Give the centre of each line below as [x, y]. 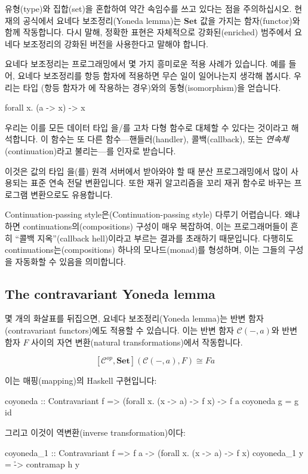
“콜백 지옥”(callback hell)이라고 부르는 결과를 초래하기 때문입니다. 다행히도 [154, 238]
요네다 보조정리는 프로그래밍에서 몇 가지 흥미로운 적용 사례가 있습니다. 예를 [145, 64]
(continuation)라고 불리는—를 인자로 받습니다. [90, 150]
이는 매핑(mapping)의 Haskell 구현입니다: [81, 380]
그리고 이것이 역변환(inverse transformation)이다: [95, 432]
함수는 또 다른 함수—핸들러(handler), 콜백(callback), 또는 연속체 [170, 139]
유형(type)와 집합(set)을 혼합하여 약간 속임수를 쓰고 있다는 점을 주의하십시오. [148, 8]
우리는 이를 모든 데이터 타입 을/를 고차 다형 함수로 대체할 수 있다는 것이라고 [147, 127]
